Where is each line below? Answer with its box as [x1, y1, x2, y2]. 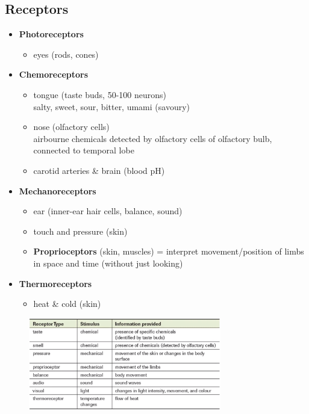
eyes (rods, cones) [33, 48, 99, 60]
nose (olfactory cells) [33, 120, 110, 133]
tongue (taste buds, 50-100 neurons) [33, 88, 166, 100]
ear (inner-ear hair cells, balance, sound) [33, 205, 183, 217]
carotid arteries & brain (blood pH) [33, 164, 165, 176]
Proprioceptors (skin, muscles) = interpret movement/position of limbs [33, 245, 304, 258]
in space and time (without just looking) [33, 256, 183, 269]
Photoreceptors [19, 28, 84, 40]
